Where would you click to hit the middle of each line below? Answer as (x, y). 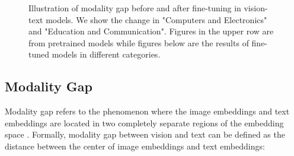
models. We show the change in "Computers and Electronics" (156, 19)
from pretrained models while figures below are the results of (139, 42)
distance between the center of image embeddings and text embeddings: (135, 146)
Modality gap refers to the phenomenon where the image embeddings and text (147, 111)
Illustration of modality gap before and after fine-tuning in (135, 8)
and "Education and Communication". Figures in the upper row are (151, 31)
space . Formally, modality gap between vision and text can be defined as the (145, 134)
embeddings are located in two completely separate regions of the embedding (144, 122)
